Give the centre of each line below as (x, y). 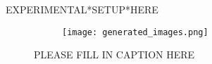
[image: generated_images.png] (135, 32)
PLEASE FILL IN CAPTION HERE (114, 55)
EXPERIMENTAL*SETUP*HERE (82, 9)
